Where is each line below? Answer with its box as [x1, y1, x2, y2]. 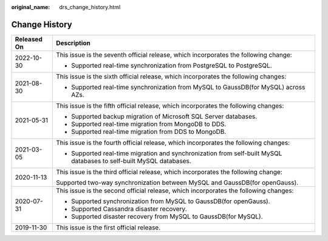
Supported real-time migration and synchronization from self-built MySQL [70, 149, 282, 158]
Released [15, 35, 43, 43]
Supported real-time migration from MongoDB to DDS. [70, 119, 227, 128]
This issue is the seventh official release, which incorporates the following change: [55, 51, 292, 59]
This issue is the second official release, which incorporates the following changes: [55, 186, 294, 195]
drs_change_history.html [59, 4, 121, 10]
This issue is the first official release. [55, 223, 161, 231]
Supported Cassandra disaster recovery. [70, 204, 187, 213]
